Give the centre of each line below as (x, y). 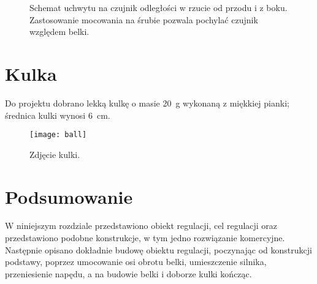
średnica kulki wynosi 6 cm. (58, 115)
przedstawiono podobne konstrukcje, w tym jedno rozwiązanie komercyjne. (145, 238)
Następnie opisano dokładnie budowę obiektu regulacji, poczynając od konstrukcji (158, 249)
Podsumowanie (69, 196)
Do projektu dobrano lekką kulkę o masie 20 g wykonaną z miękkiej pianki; (147, 103)
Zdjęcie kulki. (55, 154)
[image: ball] (58, 135)
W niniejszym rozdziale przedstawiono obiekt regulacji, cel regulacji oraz (141, 226)
